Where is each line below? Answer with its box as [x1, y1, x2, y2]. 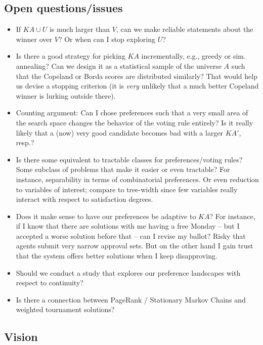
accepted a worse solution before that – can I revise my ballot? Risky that [16, 230, 246, 241]
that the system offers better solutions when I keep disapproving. [16, 250, 217, 261]
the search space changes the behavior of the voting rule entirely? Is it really [16, 117, 253, 127]
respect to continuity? [16, 277, 83, 288]
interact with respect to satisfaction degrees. [16, 194, 153, 204]
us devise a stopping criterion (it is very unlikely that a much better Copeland [16, 80, 259, 91]
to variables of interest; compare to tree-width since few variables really [16, 184, 238, 194]
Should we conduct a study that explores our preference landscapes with [16, 267, 241, 278]
